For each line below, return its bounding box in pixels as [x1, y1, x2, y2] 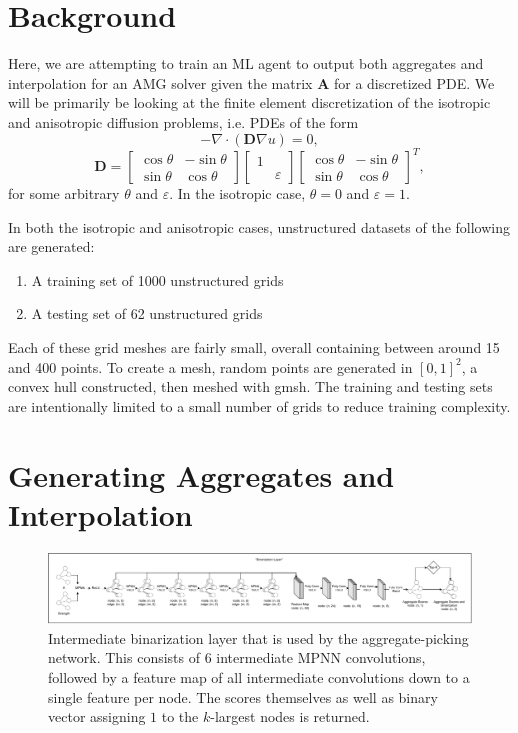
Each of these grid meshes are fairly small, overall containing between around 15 [8, 336, 500, 357]
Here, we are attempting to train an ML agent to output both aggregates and [8, 53, 484, 74]
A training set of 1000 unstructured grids [31, 269, 284, 290]
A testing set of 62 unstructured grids [31, 303, 263, 324]
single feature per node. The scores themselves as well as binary [48, 686, 438, 707]
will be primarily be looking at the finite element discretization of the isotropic [8, 92, 491, 113]
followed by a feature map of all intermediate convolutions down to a [48, 667, 470, 688]
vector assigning [48, 706, 146, 727]
